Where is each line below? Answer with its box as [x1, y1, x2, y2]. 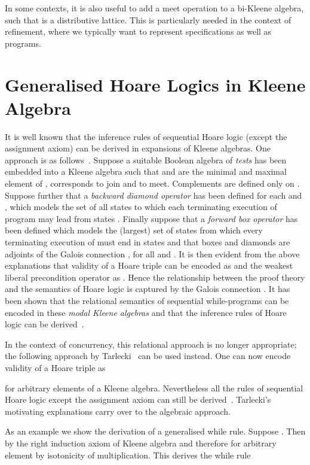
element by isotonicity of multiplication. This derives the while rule [5, 448, 251, 461]
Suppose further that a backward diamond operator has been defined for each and [5, 189, 302, 201]
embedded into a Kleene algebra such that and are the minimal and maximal [5, 165, 287, 178]
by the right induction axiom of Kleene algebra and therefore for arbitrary [5, 436, 277, 449]
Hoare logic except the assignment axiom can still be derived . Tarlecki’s [5, 393, 271, 406]
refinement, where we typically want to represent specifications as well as [5, 25, 272, 38]
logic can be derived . [5, 318, 84, 330]
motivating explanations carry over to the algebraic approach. [5, 405, 231, 417]
